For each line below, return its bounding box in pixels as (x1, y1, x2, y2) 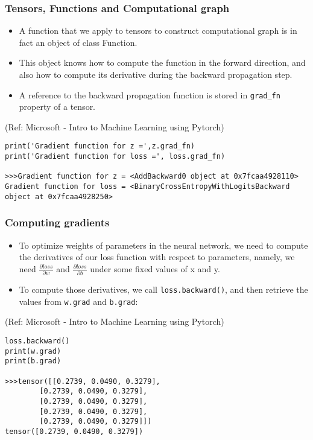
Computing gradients (5, 215, 110, 230)
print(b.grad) (5, 357, 62, 366)
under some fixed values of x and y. (90, 262, 220, 275)
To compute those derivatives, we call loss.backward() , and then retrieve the (19, 283, 308, 296)
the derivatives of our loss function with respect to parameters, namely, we (19, 250, 295, 263)
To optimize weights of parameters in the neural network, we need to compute (19, 238, 308, 251)
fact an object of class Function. (19, 36, 138, 48)
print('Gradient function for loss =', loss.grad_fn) (5, 152, 226, 161)
